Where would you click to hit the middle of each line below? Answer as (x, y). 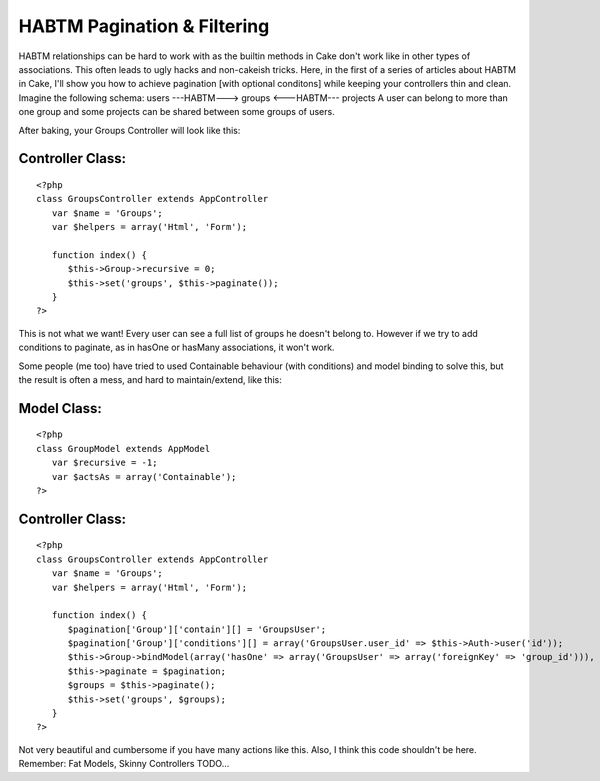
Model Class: (60, 408)
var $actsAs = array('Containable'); (144, 476)
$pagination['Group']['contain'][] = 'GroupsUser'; (197, 629)
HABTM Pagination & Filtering (144, 26)
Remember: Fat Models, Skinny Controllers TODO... (124, 764)
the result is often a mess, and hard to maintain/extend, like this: (150, 379)
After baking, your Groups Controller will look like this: (129, 130)
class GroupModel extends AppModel (123, 448)
